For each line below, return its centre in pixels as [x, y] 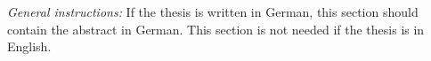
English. [29, 46]
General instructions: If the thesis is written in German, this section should [213, 11]
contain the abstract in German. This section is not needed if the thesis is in [216, 29]
